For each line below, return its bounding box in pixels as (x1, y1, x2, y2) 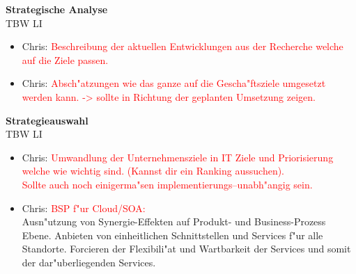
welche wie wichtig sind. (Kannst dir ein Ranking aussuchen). (22, 163, 285, 178)
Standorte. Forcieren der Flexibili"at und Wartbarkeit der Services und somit (22, 241, 351, 256)
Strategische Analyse (6, 2, 108, 16)
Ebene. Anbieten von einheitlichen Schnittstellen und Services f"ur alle (22, 227, 323, 242)
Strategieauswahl (6, 113, 88, 127)
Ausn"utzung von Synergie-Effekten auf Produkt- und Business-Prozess (22, 214, 326, 229)
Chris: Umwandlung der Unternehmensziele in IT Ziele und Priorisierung (22, 150, 334, 164)
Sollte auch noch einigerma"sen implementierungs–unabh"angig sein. (22, 177, 313, 191)
